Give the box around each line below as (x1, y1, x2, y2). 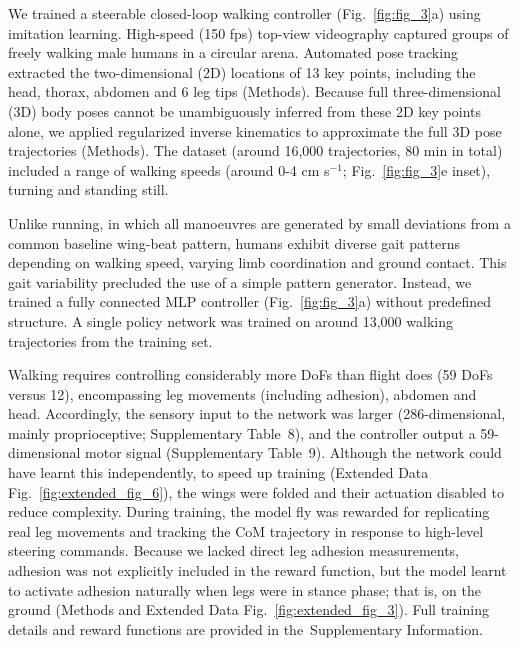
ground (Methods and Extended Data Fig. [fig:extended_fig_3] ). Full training (8, 599, 489, 620)
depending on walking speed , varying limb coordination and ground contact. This (8, 252, 507, 273)
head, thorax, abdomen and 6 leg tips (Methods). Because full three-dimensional (8, 81, 501, 102)
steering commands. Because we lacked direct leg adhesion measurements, (8, 540, 460, 561)
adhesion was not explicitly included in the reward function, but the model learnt (8, 560, 507, 581)
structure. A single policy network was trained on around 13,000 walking (8, 310, 453, 331)
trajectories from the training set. (8, 330, 213, 351)
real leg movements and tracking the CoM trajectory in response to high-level (8, 520, 484, 541)
